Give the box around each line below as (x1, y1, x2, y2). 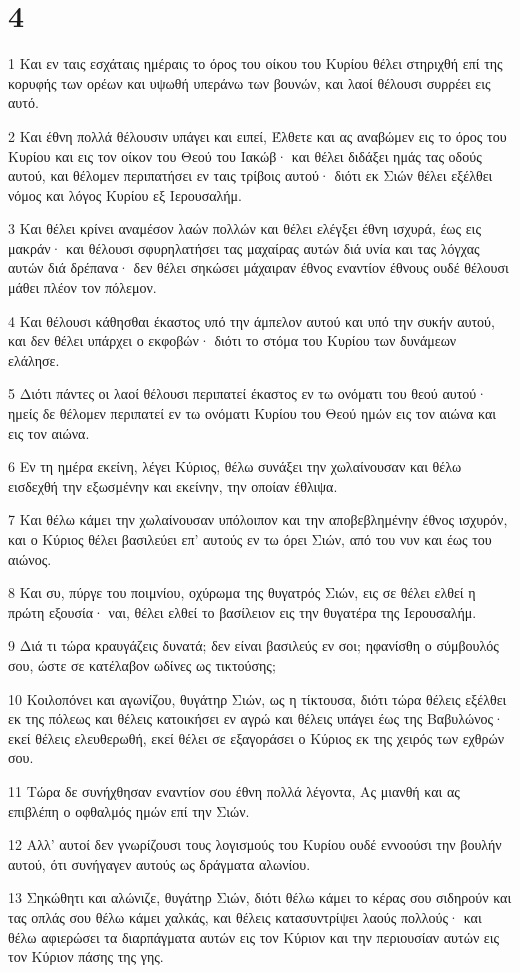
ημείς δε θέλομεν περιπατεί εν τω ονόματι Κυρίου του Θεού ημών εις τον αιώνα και (8, 403, 497, 424)
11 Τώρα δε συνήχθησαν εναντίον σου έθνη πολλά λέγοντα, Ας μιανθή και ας (8, 780, 460, 801)
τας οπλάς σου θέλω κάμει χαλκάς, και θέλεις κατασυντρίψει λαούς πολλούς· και (8, 906, 482, 927)
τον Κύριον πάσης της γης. (8, 946, 164, 967)
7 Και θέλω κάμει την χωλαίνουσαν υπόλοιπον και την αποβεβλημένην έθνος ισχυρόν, (8, 509, 508, 530)
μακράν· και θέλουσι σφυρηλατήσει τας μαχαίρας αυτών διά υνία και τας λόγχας (8, 237, 480, 258)
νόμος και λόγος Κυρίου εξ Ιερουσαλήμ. (8, 184, 242, 205)
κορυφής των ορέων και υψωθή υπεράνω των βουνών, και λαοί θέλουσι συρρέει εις (8, 72, 491, 93)
